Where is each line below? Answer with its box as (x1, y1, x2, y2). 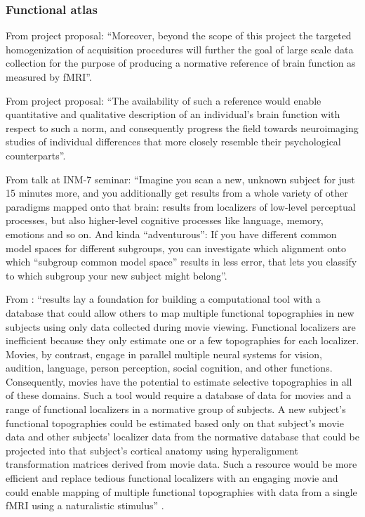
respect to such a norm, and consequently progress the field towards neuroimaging (6, 120, 359, 135)
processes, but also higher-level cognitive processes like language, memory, (6, 213, 324, 228)
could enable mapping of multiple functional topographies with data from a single (6, 484, 357, 499)
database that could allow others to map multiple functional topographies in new (6, 305, 354, 320)
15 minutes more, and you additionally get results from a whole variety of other (6, 185, 348, 200)
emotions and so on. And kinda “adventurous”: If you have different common (6, 226, 337, 241)
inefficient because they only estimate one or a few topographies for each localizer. (6, 333, 359, 348)
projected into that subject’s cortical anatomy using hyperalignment (6, 443, 298, 457)
